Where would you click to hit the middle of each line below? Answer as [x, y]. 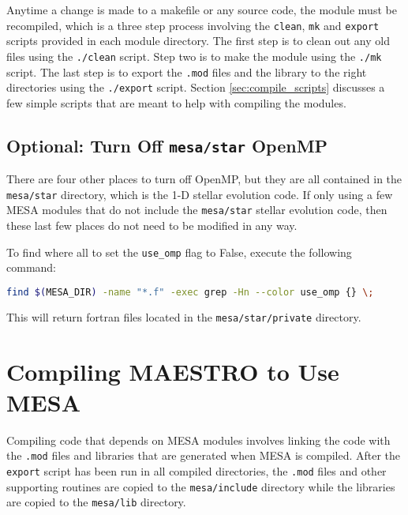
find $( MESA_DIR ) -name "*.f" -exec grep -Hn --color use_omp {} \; [190, 292]
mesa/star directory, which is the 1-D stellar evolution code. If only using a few [200, 194]
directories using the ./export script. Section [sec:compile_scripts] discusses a [196, 87]
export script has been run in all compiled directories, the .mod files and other [197, 471]
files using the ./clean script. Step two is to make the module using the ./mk [194, 56]
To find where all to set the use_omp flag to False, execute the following [179, 252]
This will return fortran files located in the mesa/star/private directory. [184, 316]
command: [31, 267]
